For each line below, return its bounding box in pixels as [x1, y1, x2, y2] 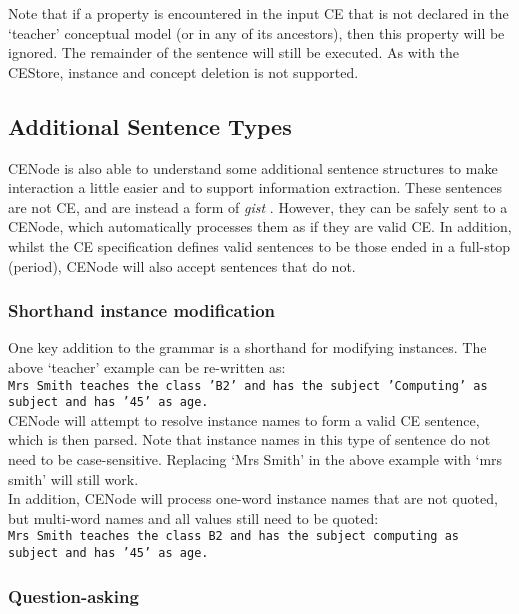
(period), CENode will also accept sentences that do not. [8, 255, 356, 276]
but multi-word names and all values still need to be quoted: [8, 507, 379, 528]
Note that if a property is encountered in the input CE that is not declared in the [8, 3, 509, 23]
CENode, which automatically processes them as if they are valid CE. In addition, [8, 216, 512, 237]
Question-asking [8, 583, 139, 608]
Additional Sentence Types [8, 110, 292, 141]
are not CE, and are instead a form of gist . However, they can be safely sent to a [8, 196, 508, 217]
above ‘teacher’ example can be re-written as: [8, 356, 286, 377]
